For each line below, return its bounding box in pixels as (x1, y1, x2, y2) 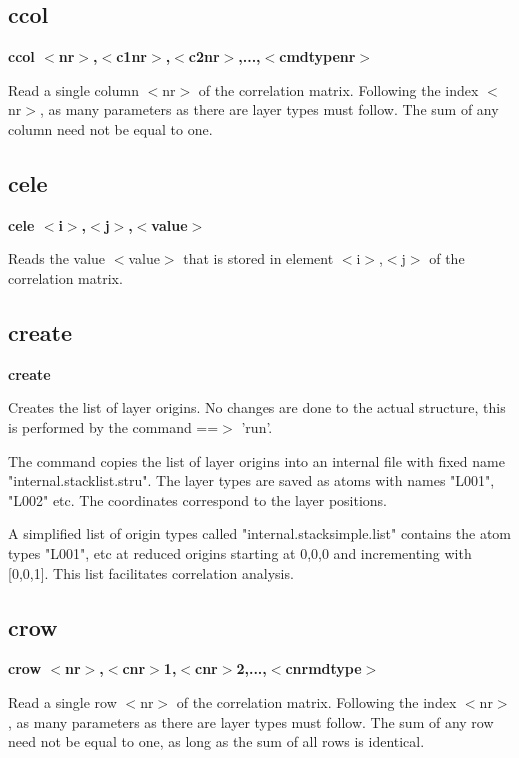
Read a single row (8, 691, 117, 712)
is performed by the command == (8, 416, 219, 437)
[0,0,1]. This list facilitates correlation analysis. (8, 562, 294, 583)
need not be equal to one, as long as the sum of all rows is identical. (8, 731, 425, 752)
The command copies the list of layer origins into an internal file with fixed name (8, 450, 505, 471)
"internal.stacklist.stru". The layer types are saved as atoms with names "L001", (8, 470, 495, 491)
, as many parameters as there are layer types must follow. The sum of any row (8, 711, 494, 732)
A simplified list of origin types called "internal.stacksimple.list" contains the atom (8, 523, 512, 544)
